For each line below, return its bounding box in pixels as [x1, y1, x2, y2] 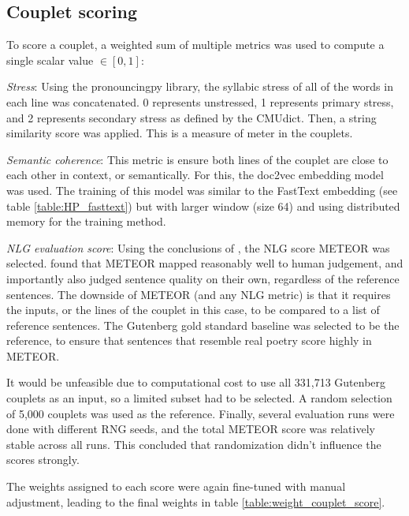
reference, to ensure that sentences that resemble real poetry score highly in [6, 332, 372, 349]
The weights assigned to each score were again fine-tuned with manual [6, 478, 346, 495]
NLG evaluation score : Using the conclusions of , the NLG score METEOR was [6, 239, 390, 256]
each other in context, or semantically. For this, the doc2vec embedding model [6, 166, 384, 183]
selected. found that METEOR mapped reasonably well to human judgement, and [6, 255, 403, 271]
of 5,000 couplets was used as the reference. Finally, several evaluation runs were [6, 405, 395, 421]
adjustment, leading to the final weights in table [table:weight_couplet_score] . [6, 493, 385, 510]
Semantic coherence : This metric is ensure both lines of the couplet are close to [6, 151, 389, 167]
